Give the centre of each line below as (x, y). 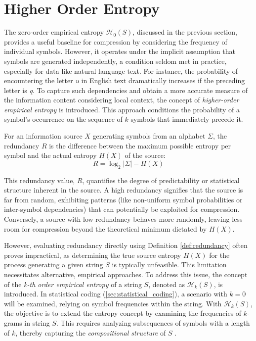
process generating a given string (54, 265)
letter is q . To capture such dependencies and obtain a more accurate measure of (126, 90)
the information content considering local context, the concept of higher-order (122, 100)
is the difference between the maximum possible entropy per (140, 145)
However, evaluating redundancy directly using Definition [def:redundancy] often (126, 245)
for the (219, 255)
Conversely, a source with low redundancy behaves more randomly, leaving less (123, 219)
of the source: (145, 155)
